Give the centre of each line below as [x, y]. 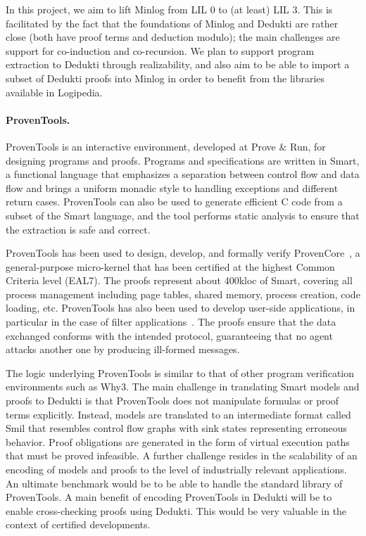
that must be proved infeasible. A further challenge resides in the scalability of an [182, 455]
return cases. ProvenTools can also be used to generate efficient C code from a [174, 202]
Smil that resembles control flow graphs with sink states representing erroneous [177, 428]
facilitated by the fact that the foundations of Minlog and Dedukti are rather [172, 23]
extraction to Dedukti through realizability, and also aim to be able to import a [178, 64]
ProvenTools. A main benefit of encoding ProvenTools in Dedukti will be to [169, 497]
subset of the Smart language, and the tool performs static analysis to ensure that [183, 215]
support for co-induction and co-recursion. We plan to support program [160, 50]
